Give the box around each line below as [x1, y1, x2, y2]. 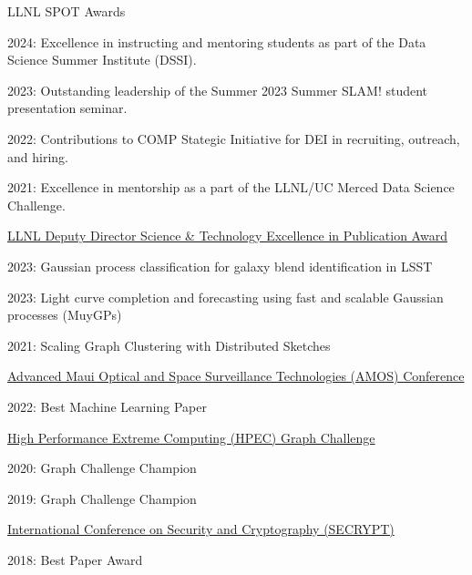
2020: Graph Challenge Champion [7, 458, 197, 477]
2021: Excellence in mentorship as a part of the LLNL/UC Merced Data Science [7, 178, 455, 197]
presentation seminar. [7, 98, 128, 118]
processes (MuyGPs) [7, 305, 122, 324]
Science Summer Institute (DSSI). [7, 50, 197, 69]
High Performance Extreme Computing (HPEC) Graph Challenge [7, 427, 375, 447]
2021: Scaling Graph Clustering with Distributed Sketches [7, 335, 331, 354]
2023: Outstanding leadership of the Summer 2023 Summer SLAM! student [7, 80, 428, 99]
